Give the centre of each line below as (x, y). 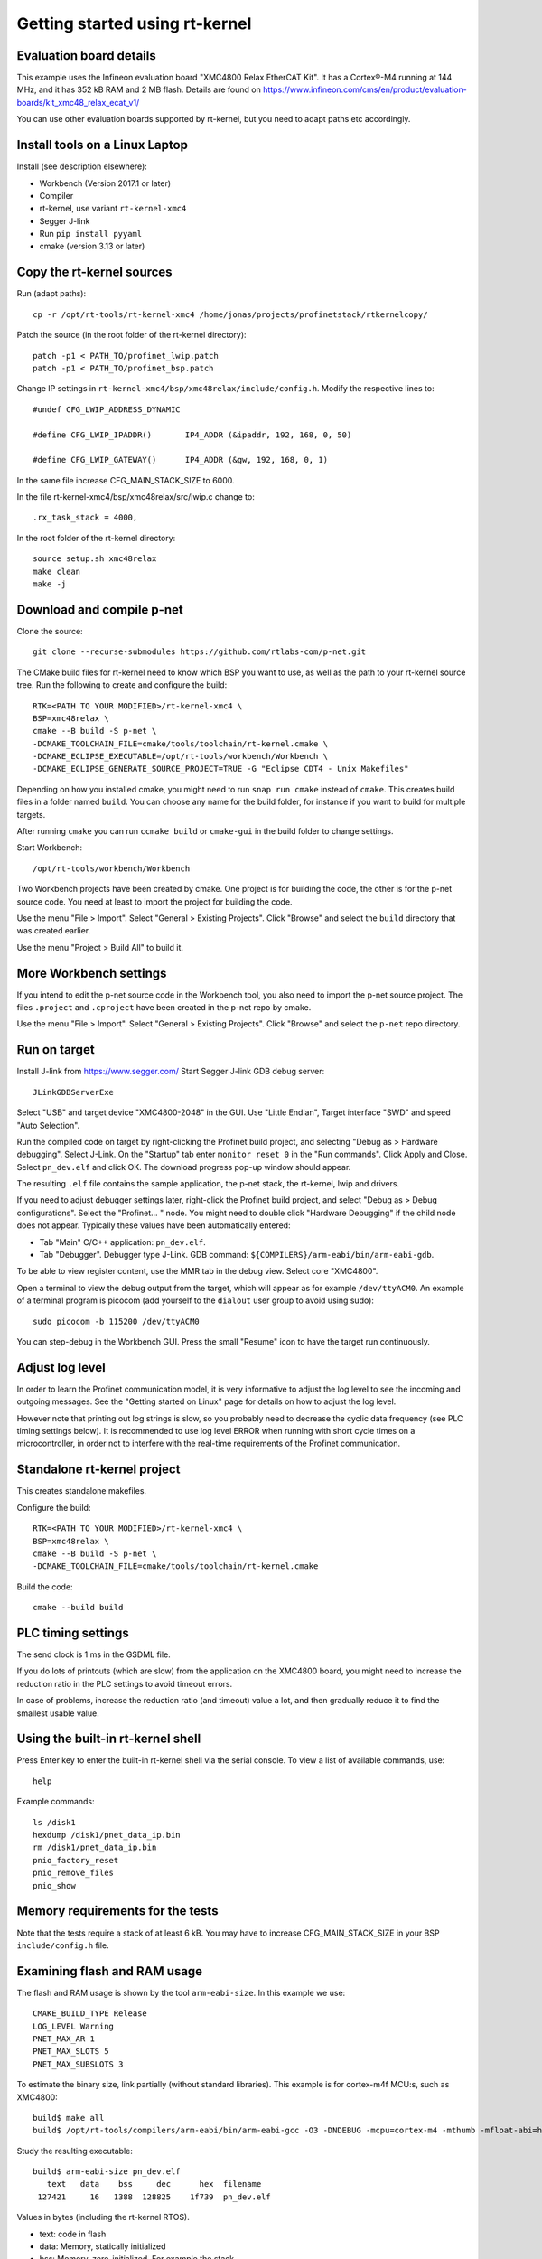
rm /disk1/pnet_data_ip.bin (95, 1847)
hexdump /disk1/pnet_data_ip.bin (107, 1835)
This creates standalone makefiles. (82, 1491)
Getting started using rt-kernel (134, 23)
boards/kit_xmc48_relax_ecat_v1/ (78, 102)
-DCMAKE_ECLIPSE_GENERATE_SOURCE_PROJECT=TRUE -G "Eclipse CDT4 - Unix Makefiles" (221, 769)
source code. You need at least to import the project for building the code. (154, 901)
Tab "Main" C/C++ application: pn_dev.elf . (123, 1242)
